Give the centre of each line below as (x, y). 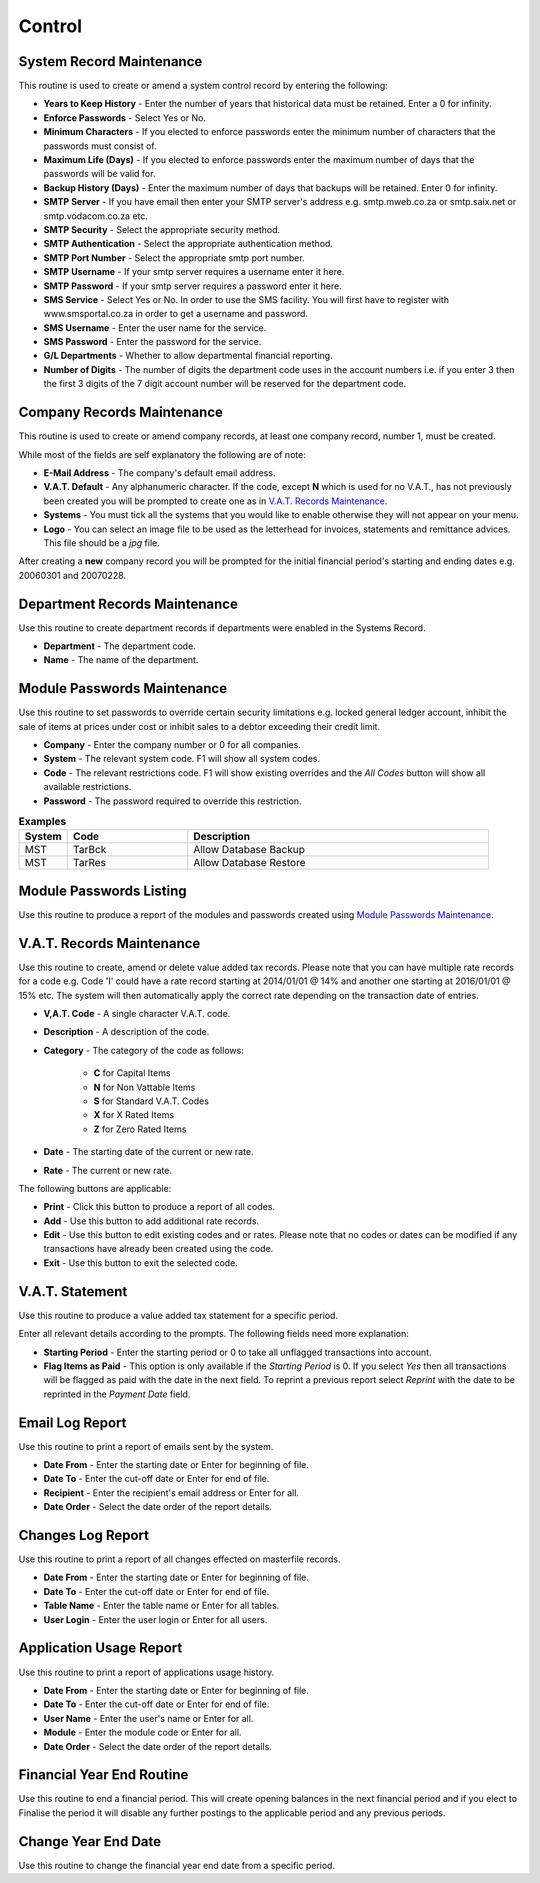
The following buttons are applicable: (95, 1188)
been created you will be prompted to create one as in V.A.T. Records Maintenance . (215, 501)
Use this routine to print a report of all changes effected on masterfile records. (179, 1559)
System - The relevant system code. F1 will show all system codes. (182, 759)
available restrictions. (87, 787)
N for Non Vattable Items (144, 1087)
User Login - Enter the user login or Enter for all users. (155, 1619)
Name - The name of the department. (121, 660)
